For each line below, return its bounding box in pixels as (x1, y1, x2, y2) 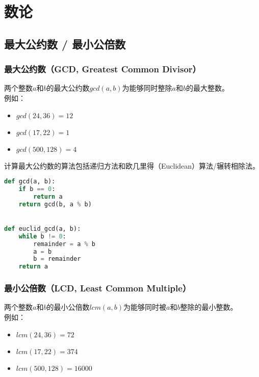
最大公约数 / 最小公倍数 (4, 36, 126, 51)
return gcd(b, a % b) (18, 200, 92, 208)
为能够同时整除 (122, 83, 172, 93)
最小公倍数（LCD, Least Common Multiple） (4, 282, 191, 294)
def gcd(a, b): (4, 178, 56, 185)
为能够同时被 (123, 302, 167, 312)
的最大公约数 (46, 83, 90, 93)
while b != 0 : (18, 232, 66, 240)
